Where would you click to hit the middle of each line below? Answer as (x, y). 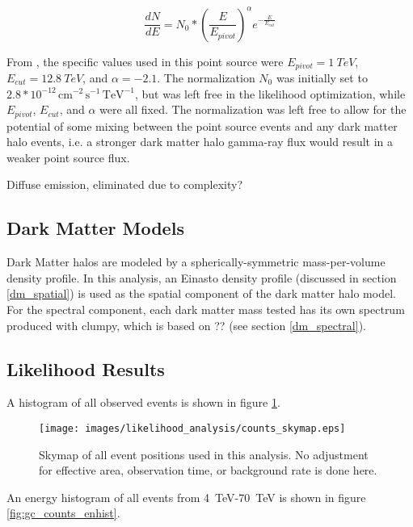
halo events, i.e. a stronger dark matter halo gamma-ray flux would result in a (200, 142)
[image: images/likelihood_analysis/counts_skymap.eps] (192, 428)
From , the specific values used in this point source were (145, 61)
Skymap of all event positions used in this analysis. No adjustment (204, 454)
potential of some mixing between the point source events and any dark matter (202, 125)
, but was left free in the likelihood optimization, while (270, 93)
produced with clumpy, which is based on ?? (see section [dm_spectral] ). (186, 325)
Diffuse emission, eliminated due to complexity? (125, 184)
